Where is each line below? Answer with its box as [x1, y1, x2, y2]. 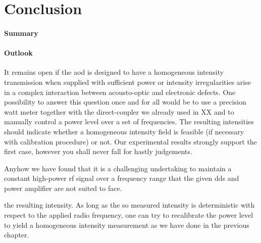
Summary [4, 27, 38, 38]
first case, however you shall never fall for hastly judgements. [4, 146, 192, 157]
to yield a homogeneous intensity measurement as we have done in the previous [4, 219, 249, 230]
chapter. [4, 229, 29, 240]
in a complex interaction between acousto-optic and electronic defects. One [4, 86, 236, 97]
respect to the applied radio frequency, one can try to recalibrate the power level [4, 210, 253, 220]
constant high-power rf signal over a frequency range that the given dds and [4, 173, 239, 183]
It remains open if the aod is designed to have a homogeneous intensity [4, 67, 224, 77]
